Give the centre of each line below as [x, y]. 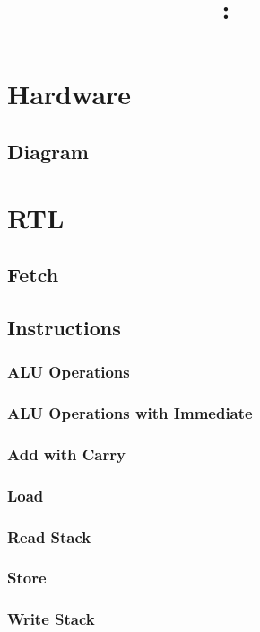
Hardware [69, 94]
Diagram [48, 151]
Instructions [64, 327]
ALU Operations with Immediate [130, 413]
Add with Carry [66, 454]
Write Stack [51, 619]
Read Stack [49, 536]
